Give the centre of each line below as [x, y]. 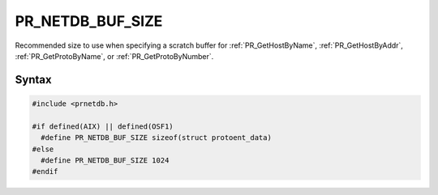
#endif [45, 172]
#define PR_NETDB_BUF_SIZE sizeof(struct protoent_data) [156, 138]
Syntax [33, 80]
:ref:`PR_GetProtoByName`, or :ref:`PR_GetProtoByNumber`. [114, 56]
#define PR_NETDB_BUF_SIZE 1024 [105, 160]
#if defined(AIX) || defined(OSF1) [103, 126]
